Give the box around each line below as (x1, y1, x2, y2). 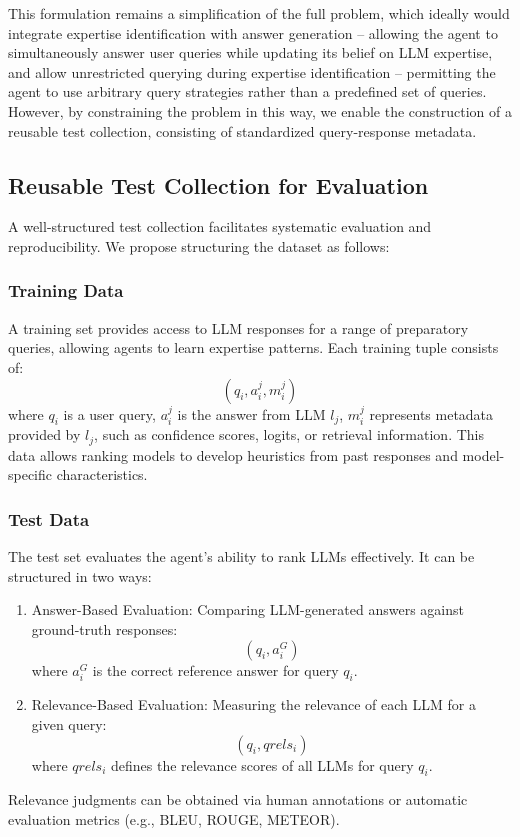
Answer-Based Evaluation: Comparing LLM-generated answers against (31, 599, 464, 620)
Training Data (8, 278, 124, 303)
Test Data (8, 506, 90, 531)
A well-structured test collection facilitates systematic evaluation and (8, 216, 432, 237)
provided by (8, 424, 81, 445)
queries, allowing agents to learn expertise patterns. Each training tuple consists (8, 337, 499, 358)
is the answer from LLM (177, 403, 326, 424)
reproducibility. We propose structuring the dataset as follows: (8, 235, 390, 256)
